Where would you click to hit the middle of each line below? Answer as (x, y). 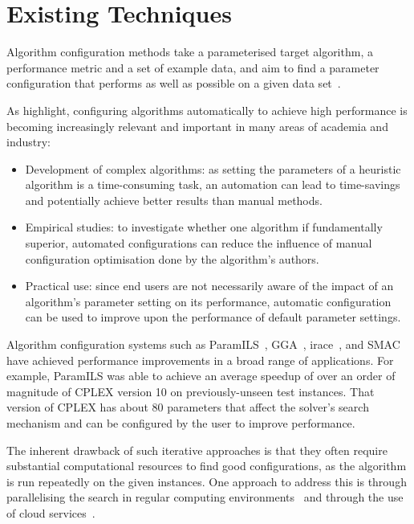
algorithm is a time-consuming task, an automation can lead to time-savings (213, 184)
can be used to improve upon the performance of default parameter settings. (213, 317)
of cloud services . (51, 512)
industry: (28, 142)
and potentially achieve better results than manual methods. (174, 200)
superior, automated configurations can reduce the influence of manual (199, 243)
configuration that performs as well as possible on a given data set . (174, 83)
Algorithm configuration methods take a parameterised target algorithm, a (190, 52)
